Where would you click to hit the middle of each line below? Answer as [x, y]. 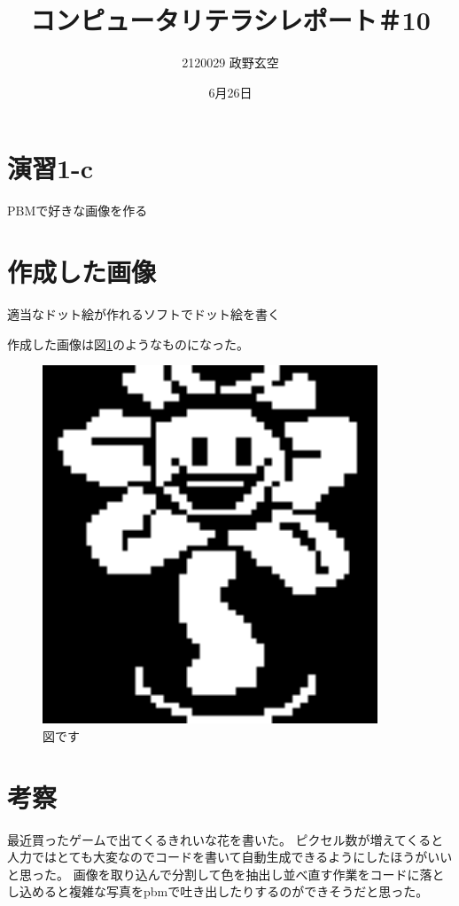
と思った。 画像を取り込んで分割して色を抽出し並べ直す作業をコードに [214, 874]
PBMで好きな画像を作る [78, 211]
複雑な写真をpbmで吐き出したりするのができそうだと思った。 [249, 891]
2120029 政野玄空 [230, 62]
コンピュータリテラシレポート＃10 [230, 20]
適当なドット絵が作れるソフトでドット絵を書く [144, 313]
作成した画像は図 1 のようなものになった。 [128, 344]
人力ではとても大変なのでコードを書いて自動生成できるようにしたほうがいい [230, 857]
